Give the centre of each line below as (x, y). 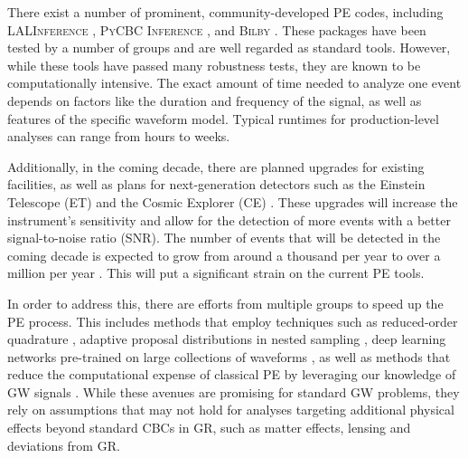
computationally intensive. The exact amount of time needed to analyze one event (234, 83)
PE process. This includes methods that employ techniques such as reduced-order (233, 321)
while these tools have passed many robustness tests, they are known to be (214, 65)
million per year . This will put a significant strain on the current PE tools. (216, 273)
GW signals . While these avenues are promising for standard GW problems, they (234, 391)
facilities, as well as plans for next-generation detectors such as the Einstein (216, 184)
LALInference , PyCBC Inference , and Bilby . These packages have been (217, 29)
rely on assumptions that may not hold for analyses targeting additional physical (231, 410)
